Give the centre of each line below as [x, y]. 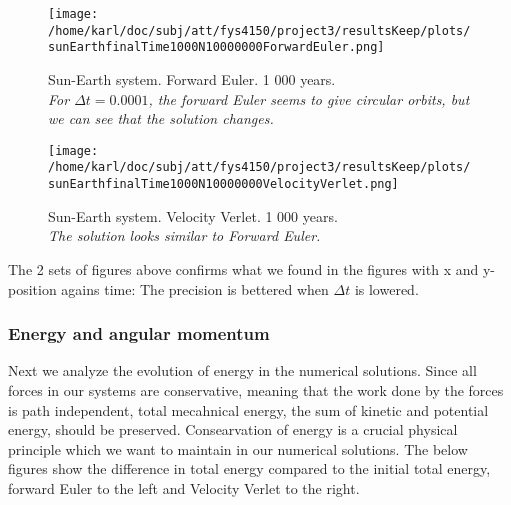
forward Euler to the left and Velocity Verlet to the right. [184, 487]
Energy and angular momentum [139, 333]
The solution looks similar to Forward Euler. [184, 235]
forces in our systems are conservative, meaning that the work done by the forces [256, 389]
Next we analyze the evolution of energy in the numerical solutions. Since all [242, 370]
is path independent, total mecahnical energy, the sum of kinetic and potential [248, 409]
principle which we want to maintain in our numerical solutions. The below [238, 448]
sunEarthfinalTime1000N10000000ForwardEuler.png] [216, 47]
